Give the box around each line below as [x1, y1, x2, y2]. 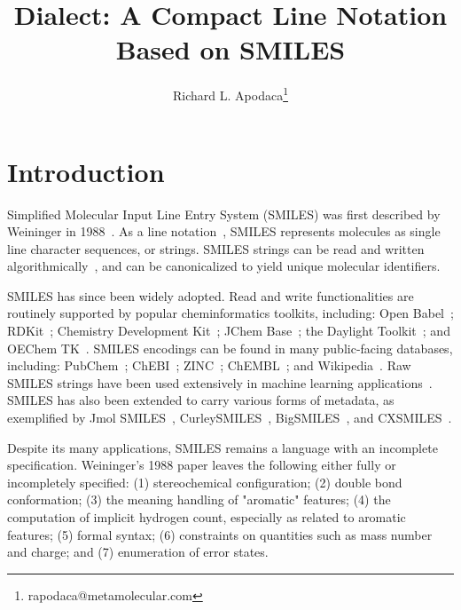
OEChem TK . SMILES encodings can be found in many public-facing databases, [7, 338, 453, 357]
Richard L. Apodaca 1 [173, 83, 288, 104]
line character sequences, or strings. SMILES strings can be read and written [7, 239, 425, 257]
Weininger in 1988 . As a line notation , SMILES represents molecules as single [7, 222, 441, 241]
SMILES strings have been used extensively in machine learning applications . [7, 373, 433, 392]
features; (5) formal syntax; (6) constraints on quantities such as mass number [7, 525, 433, 543]
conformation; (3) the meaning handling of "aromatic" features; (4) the [7, 490, 391, 509]
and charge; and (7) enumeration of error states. [7, 543, 269, 561]
